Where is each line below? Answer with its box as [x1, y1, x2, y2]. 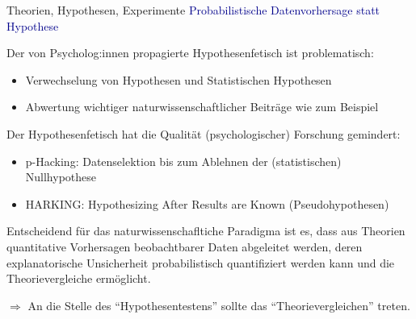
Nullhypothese [25, 168, 97, 185]
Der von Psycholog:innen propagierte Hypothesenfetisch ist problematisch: [6, 44, 374, 61]
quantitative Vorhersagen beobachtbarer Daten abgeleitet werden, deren [6, 238, 363, 255]
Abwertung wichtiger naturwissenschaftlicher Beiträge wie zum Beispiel [25, 98, 379, 115]
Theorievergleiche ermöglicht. [6, 270, 151, 287]
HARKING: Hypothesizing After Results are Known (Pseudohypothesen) [25, 195, 389, 212]
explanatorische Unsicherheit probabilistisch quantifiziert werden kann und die [6, 254, 395, 271]
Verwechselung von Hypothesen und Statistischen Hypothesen [25, 71, 332, 88]
